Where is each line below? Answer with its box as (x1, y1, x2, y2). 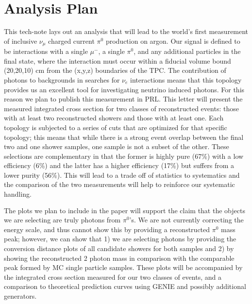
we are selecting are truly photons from (4, 215, 121, 225)
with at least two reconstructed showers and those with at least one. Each (4, 113, 224, 123)
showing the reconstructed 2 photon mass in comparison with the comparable (4, 253, 235, 263)
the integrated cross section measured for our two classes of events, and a (4, 271, 221, 282)
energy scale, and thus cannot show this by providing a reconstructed (4, 224, 210, 234)
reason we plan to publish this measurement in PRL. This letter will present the (4, 94, 243, 104)
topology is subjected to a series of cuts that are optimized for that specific (4, 122, 227, 132)
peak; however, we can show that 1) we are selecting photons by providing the (4, 234, 236, 244)
